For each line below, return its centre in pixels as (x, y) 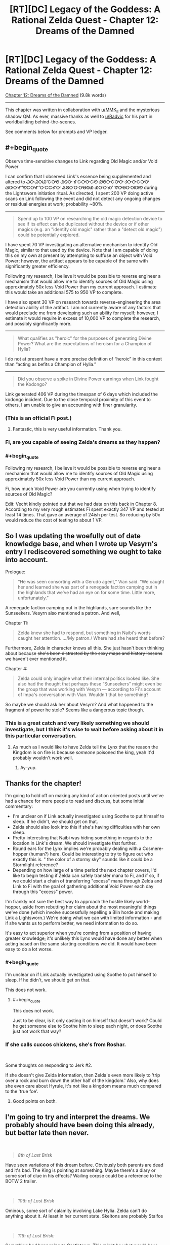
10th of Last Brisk (36, 1201)
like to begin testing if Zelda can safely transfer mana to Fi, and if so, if (86, 876)
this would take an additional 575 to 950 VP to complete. (64, 292)
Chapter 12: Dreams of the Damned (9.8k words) (56, 95)
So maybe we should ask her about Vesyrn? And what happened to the (79, 705)
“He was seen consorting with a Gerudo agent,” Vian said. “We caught (91, 582)
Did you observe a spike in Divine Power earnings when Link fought (88, 379)
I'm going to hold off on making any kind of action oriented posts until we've (84, 796)
